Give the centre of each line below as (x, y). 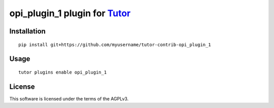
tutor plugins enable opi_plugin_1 (63, 72)
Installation (27, 31)
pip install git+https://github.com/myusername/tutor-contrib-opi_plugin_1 (115, 45)
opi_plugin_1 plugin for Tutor (70, 13)
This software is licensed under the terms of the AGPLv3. (69, 98)
